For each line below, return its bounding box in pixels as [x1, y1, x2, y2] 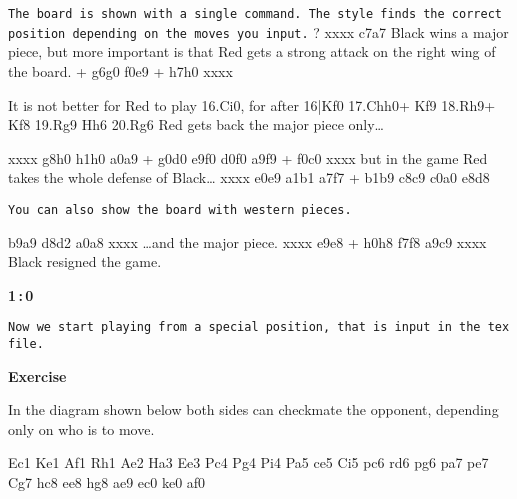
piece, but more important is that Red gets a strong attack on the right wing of [8, 41, 496, 62]
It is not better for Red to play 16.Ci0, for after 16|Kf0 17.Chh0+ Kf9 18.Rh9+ [8, 94, 496, 115]
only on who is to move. [8, 418, 155, 439]
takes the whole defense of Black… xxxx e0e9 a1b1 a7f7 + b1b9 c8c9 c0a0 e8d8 [8, 167, 490, 188]
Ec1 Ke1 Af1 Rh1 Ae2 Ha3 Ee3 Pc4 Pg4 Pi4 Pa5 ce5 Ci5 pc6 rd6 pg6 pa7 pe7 [8, 452, 489, 473]
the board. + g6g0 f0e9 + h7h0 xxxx [8, 60, 233, 81]
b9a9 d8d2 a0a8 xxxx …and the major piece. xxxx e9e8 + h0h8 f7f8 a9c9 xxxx [8, 231, 487, 252]
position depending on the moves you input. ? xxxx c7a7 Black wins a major [8, 21, 509, 42]
